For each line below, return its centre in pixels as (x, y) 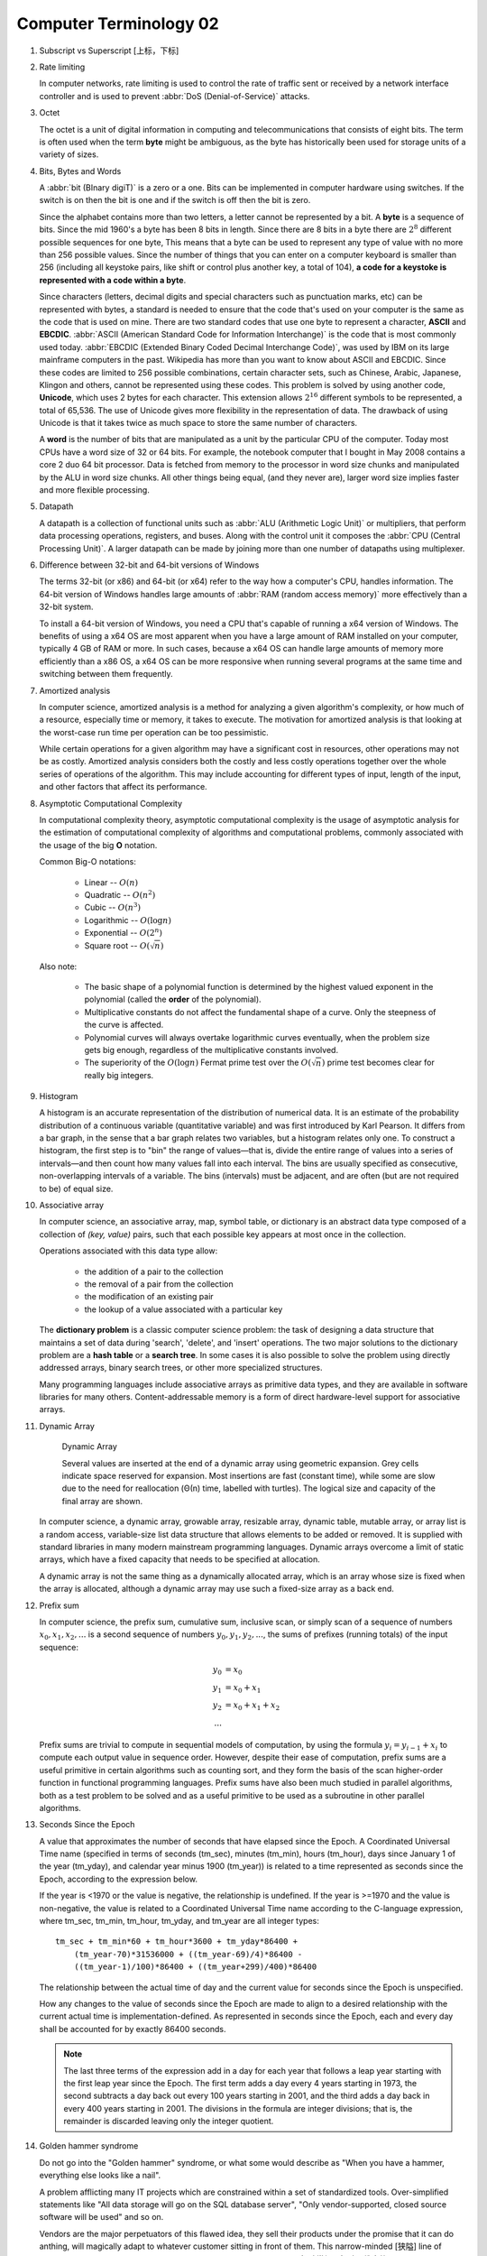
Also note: (58, 966)
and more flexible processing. (95, 490)
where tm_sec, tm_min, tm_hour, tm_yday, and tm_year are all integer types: (179, 1921)
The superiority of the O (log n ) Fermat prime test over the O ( (198, 1063)
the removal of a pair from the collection (159, 1284)
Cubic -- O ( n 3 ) (113, 907)
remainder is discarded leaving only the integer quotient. (169, 2122)
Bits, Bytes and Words (80, 171)
